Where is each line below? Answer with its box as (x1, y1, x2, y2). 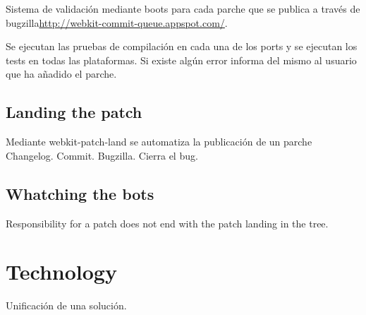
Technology (6, 257, 117, 286)
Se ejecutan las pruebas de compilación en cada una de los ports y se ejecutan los (6, 39, 358, 54)
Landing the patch (6, 101, 142, 123)
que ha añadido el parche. (6, 66, 117, 81)
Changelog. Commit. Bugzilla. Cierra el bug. (6, 148, 198, 162)
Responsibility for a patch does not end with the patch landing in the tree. (6, 215, 329, 230)
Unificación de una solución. (6, 298, 127, 313)
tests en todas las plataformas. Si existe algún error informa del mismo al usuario (6, 52, 357, 67)
